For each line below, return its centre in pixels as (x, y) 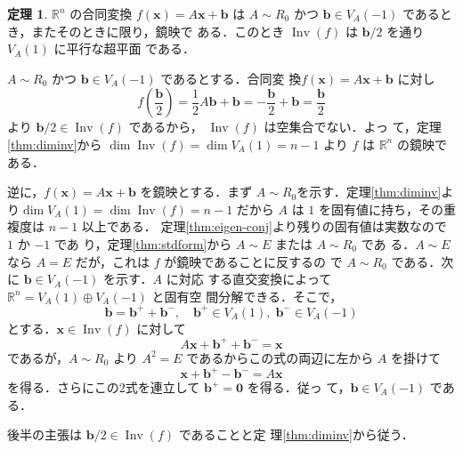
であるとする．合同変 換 (231, 78)
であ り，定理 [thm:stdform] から (143, 243)
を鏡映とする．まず (196, 192)
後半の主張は (45, 434)
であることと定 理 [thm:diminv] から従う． (296, 434)
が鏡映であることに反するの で (253, 261)
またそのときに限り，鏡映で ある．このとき (158, 31)
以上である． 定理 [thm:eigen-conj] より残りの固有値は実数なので (264, 226)
